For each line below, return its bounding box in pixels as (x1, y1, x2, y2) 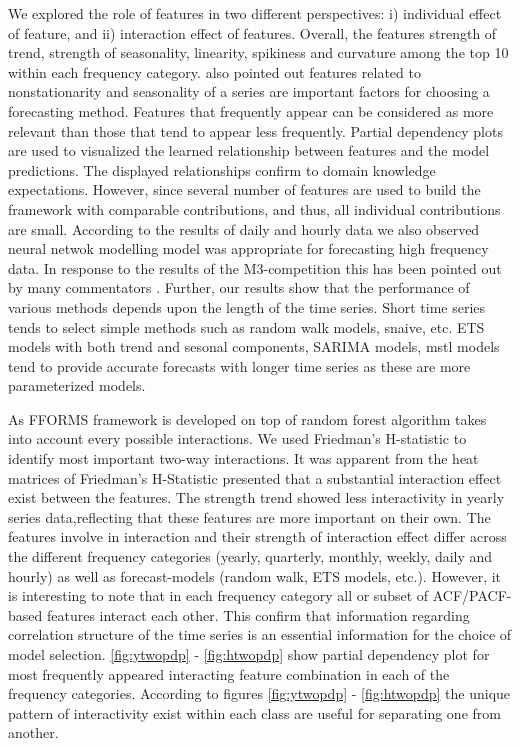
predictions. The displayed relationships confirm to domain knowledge (8, 159, 436, 180)
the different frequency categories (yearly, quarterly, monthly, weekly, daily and (8, 546, 493, 567)
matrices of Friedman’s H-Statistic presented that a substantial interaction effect (8, 467, 502, 488)
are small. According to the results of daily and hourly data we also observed (8, 218, 480, 239)
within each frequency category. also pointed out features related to (8, 61, 421, 82)
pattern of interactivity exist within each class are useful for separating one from (8, 702, 501, 723)
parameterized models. (8, 375, 146, 396)
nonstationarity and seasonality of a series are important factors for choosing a (8, 81, 490, 102)
